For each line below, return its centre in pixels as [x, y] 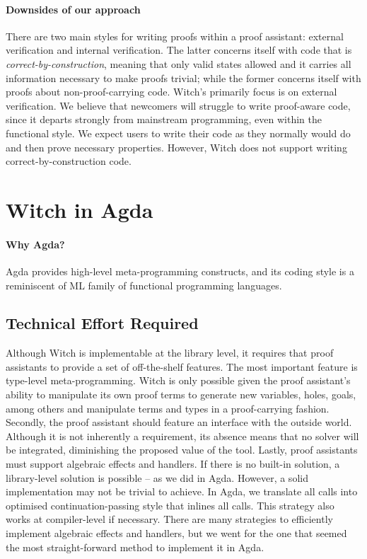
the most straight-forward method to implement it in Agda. [135, 547]
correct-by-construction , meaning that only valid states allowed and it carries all [179, 63]
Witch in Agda [80, 209]
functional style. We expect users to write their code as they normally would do [178, 133]
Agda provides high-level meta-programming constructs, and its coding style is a [180, 271]
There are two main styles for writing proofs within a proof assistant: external [175, 36]
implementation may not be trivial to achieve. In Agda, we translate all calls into [182, 491]
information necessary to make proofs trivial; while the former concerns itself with [183, 77]
